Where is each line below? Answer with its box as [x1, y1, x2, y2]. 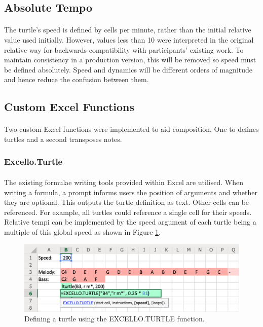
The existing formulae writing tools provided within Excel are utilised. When [4, 176, 243, 187]
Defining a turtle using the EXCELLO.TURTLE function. [24, 313, 205, 324]
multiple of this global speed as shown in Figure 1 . [4, 226, 161, 237]
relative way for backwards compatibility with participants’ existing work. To [4, 44, 244, 55]
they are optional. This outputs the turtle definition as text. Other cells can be [4, 197, 249, 207]
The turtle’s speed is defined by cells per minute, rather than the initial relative [4, 24, 251, 35]
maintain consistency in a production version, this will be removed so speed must [4, 54, 256, 65]
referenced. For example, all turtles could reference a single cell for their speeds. [4, 206, 252, 217]
